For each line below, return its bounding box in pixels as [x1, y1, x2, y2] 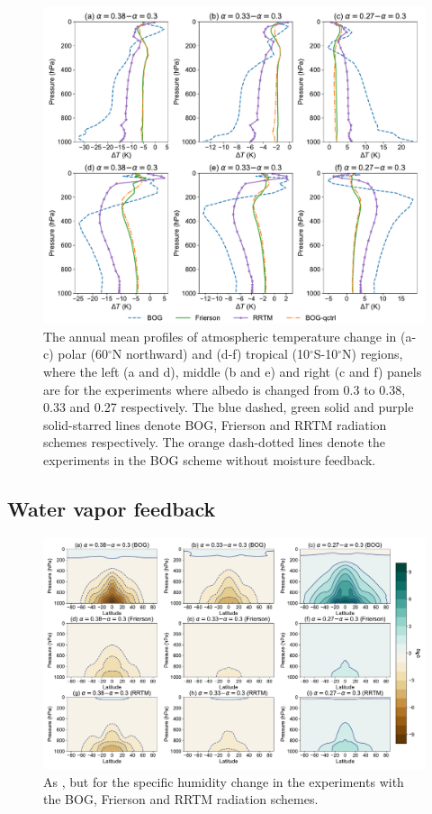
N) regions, [342, 344, 403, 363]
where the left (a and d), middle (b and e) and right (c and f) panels [43, 361, 422, 380]
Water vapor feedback [7, 494, 216, 522]
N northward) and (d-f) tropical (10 [112, 344, 310, 363]
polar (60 [58, 344, 108, 363]
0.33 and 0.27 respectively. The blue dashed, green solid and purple [43, 398, 414, 416]
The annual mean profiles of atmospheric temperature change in [43, 326, 397, 345]
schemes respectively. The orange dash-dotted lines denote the [43, 433, 385, 452]
